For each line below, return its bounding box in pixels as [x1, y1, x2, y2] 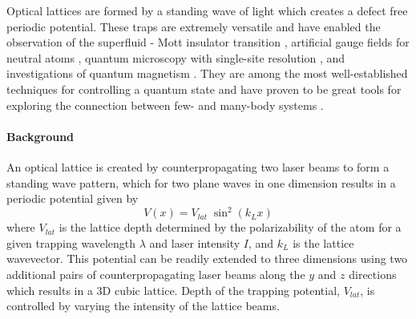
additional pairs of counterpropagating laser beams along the [6, 266, 305, 283]
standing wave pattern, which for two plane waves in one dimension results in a [6, 174, 396, 191]
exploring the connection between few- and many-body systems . [6, 96, 324, 113]
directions [349, 266, 397, 283]
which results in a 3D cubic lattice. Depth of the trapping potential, [6, 281, 340, 298]
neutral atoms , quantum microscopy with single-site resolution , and [6, 49, 345, 66]
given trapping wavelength [6, 234, 136, 251]
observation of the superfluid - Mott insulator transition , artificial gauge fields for [6, 34, 410, 50]
